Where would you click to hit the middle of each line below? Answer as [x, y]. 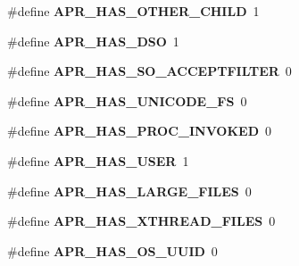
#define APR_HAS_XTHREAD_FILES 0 [141, 221]
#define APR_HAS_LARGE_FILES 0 [129, 191]
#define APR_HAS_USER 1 [98, 160]
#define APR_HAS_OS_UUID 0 [112, 250]
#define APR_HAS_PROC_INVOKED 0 [140, 131]
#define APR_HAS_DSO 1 [93, 41]
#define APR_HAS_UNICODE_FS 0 [127, 100]
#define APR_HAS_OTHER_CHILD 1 [133, 11]
